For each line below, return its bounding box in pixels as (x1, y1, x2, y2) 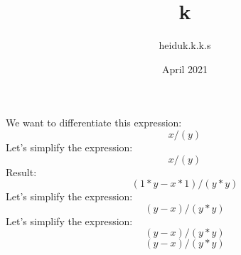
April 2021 (161, 61, 208, 76)
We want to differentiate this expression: (6, 115, 182, 130)
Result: (6, 164, 37, 179)
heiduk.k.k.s (159, 38, 211, 53)
